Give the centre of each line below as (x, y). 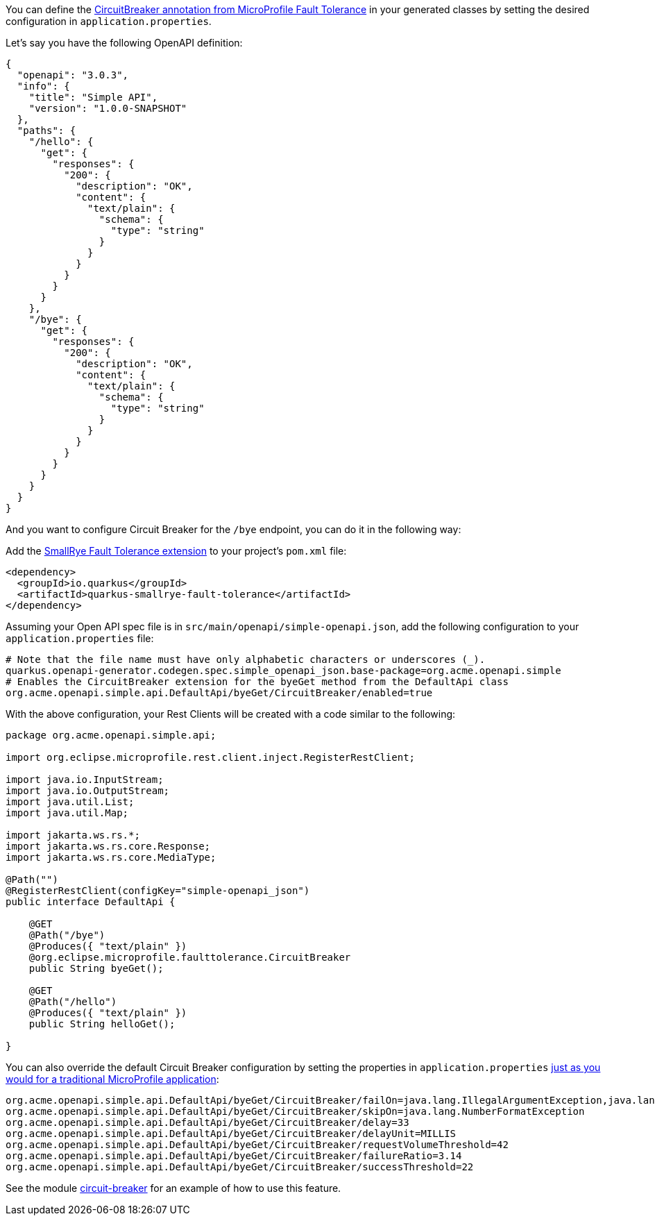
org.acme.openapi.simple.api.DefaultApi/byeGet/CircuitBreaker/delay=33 (207, 1122)
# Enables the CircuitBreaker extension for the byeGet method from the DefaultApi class (257, 682)
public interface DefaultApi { (91, 902)
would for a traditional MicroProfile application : (112, 1079)
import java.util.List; (70, 802)
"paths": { (46, 130)
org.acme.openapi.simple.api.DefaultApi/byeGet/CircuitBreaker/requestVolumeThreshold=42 (257, 1145)
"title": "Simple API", (93, 97)
